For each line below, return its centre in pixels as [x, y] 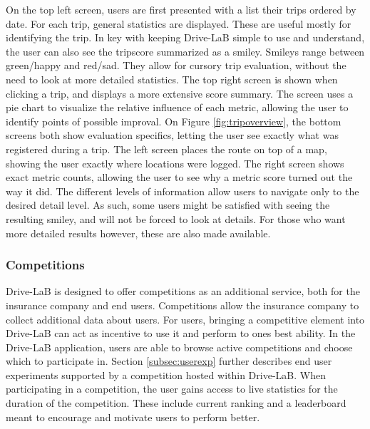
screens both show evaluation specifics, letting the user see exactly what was [172, 135]
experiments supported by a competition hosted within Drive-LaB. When [166, 374]
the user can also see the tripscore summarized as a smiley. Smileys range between [185, 51]
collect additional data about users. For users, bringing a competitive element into [185, 319]
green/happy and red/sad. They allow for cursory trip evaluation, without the [176, 65]
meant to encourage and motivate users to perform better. [133, 417]
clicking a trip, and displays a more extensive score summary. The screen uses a [180, 93]
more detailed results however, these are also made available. [138, 233]
